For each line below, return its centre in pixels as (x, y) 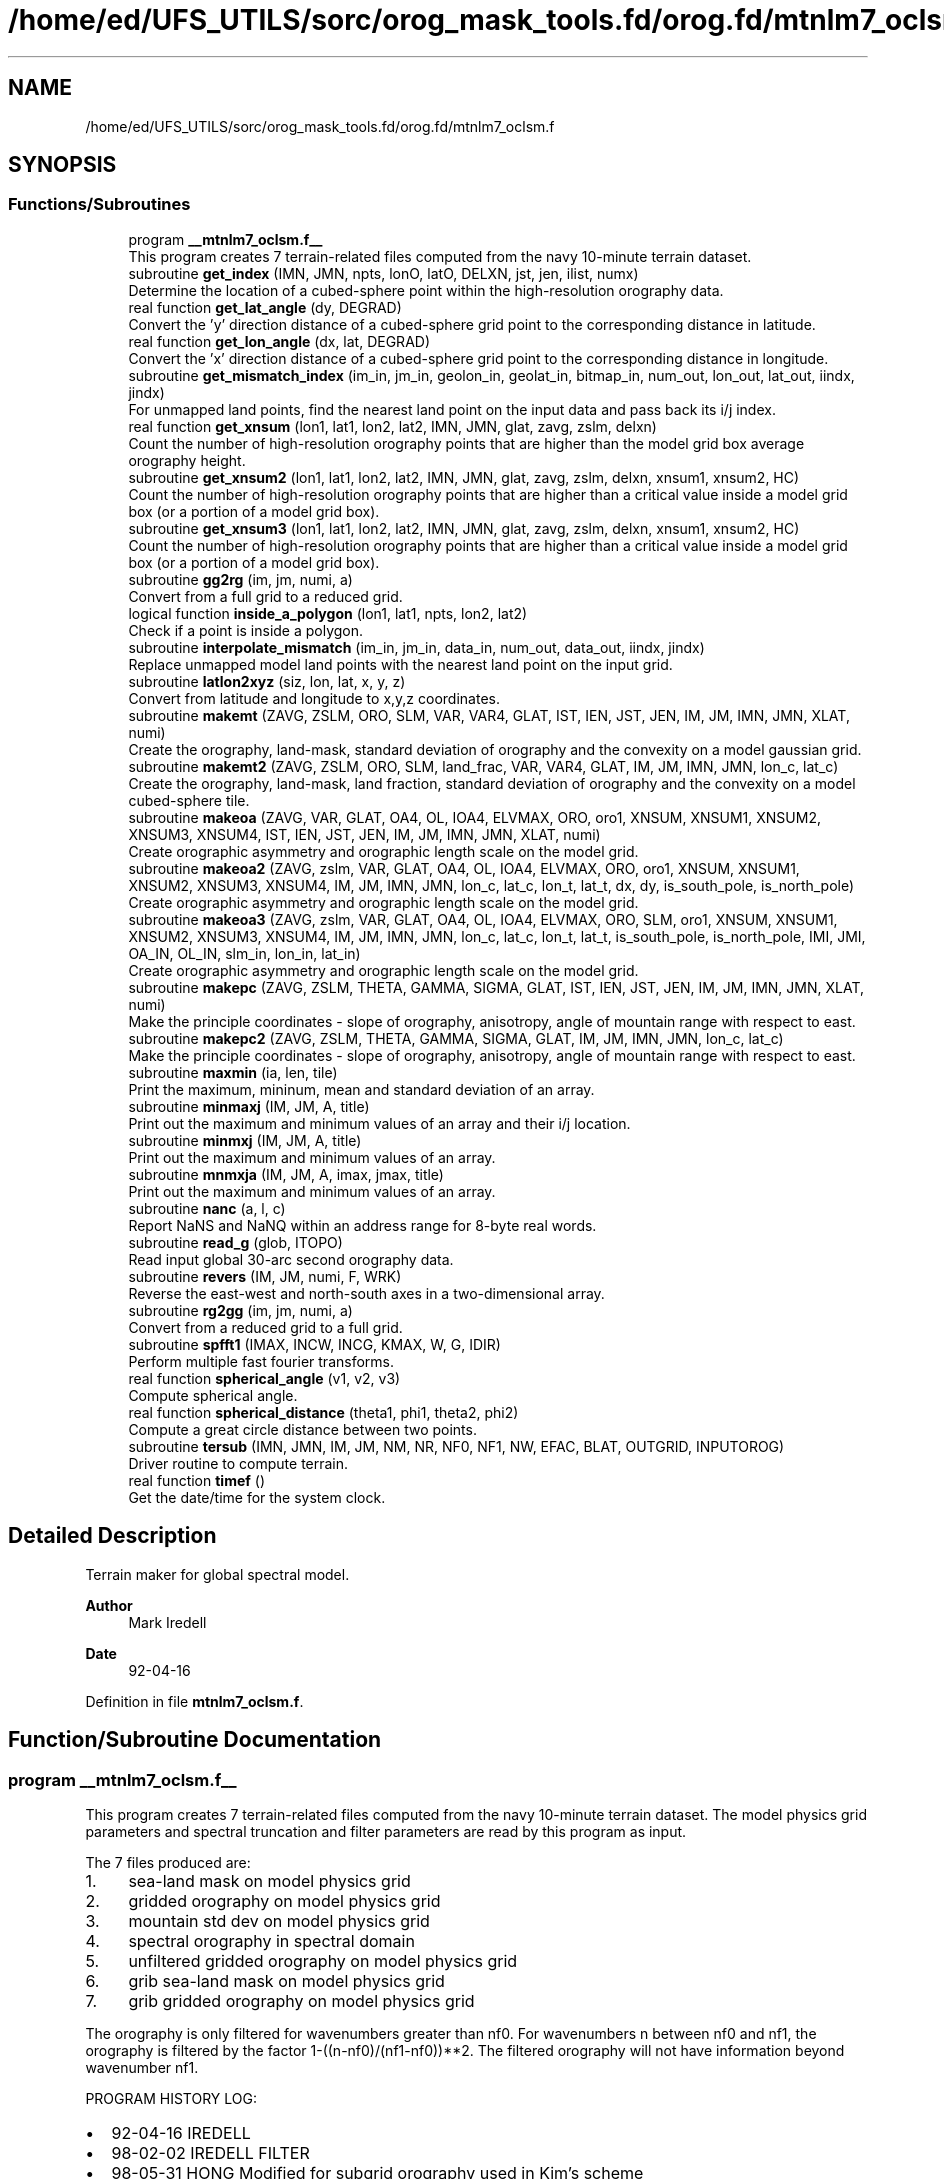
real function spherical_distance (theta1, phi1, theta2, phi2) (323, 1412)
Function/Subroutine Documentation (195, 1740)
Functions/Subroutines (99, 204)
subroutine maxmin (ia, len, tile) (233, 1072)
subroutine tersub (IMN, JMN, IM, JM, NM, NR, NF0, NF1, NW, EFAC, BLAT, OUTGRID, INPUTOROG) (456, 1446)
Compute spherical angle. (213, 1395)
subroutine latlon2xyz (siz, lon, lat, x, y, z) (267, 681)
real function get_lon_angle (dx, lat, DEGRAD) (279, 341)
